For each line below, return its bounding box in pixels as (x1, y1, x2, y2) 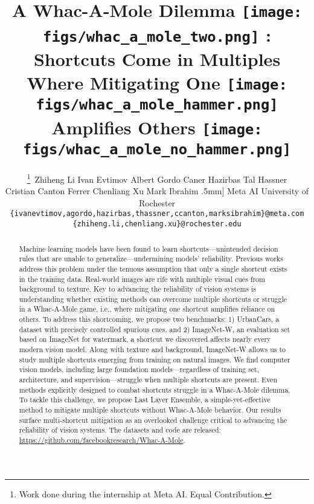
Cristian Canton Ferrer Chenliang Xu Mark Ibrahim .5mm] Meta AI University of (5, 185, 309, 197)
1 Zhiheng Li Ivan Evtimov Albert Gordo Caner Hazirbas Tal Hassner (27, 171, 287, 185)
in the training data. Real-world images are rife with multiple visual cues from (19, 273, 265, 284)
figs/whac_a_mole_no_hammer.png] (22, 140, 292, 158)
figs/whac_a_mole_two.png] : (43, 22, 271, 47)
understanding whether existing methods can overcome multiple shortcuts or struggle (19, 293, 287, 304)
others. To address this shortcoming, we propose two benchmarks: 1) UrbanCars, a (19, 314, 280, 324)
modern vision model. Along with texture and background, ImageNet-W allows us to (19, 344, 286, 355)
